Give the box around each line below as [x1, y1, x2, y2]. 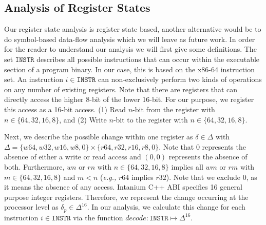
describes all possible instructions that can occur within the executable [36, 53, 260, 64]
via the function [73, 212, 123, 222]
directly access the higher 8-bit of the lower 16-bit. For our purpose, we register [4, 94, 254, 105]
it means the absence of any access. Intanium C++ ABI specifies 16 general [4, 181, 242, 192]
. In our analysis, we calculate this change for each [87, 201, 245, 212]
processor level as [4, 201, 59, 212]
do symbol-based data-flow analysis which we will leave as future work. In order [4, 33, 255, 44]
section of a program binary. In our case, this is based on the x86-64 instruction [4, 64, 255, 74]
